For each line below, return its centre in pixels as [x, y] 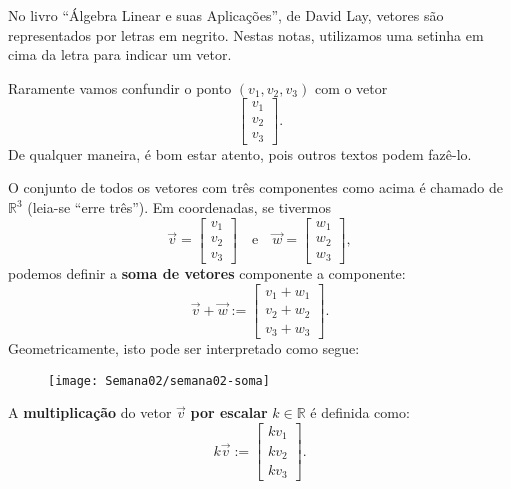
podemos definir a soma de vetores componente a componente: [207, 273]
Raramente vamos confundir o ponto [120, 87]
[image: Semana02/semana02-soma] [159, 380]
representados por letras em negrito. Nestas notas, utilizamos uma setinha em [246, 34]
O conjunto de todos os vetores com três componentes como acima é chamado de [256, 187]
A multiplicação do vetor [90, 412]
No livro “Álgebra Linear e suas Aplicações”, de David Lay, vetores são [226, 15]
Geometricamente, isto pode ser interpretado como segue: [184, 348]
